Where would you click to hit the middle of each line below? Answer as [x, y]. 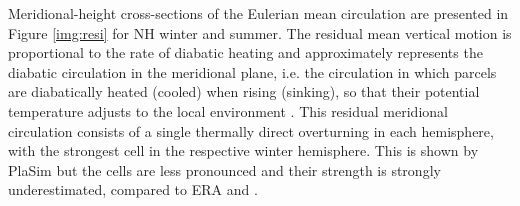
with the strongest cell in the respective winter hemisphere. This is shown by [243, 150]
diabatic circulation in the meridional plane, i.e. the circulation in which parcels [252, 71]
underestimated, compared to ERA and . [133, 189]
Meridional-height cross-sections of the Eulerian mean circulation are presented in [258, 13]
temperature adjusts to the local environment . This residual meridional [228, 110]
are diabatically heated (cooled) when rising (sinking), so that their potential [244, 91]
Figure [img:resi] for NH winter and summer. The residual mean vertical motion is [260, 32]
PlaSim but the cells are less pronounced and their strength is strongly [224, 169]
